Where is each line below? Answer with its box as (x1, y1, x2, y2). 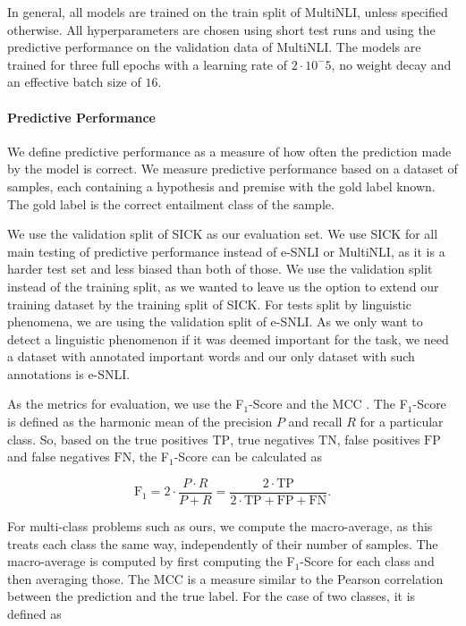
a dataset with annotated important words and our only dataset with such (7, 347, 415, 366)
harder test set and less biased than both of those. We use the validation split (7, 259, 433, 278)
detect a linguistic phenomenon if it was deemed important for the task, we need (7, 329, 449, 348)
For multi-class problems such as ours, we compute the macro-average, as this (7, 516, 433, 535)
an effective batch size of (7, 72, 141, 91)
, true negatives (230, 429, 315, 448)
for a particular (360, 412, 444, 431)
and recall (288, 412, 343, 431)
